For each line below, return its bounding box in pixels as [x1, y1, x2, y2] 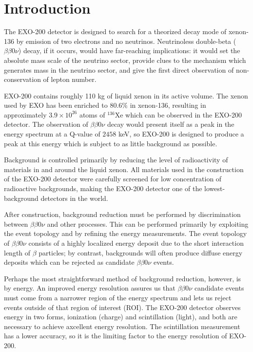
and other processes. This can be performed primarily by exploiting [47, 218, 249, 229]
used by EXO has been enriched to [4, 100, 108, 110]
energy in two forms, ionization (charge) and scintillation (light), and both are [4, 312, 237, 322]
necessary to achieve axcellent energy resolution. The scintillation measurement [4, 321, 240, 331]
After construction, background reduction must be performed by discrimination [4, 209, 241, 219]
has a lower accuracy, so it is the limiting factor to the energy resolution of [4, 331, 227, 341]
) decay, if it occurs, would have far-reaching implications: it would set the [18, 45, 240, 56]
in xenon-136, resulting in [130, 100, 206, 110]
